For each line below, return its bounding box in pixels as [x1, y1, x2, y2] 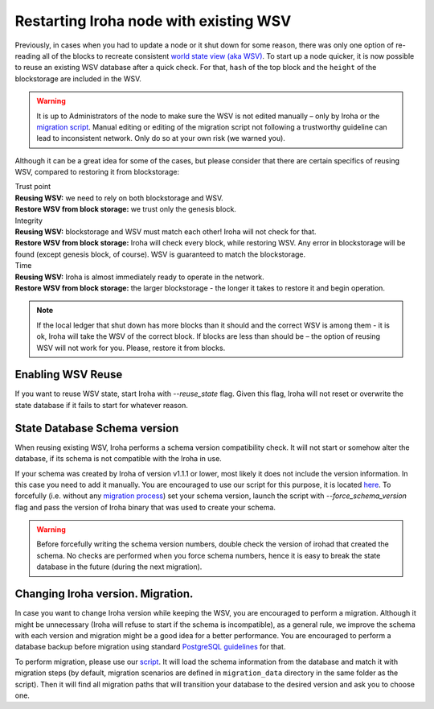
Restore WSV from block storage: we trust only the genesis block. [14, 204, 237, 214]
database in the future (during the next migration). [36, 562, 203, 571]
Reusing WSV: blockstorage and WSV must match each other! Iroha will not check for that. [14, 227, 317, 237]
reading [14, 51, 41, 60]
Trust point [14, 182, 51, 192]
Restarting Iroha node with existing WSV [14, 12, 292, 30]
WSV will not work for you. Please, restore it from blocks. [36, 343, 226, 352]
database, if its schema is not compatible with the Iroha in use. [14, 454, 223, 464]
